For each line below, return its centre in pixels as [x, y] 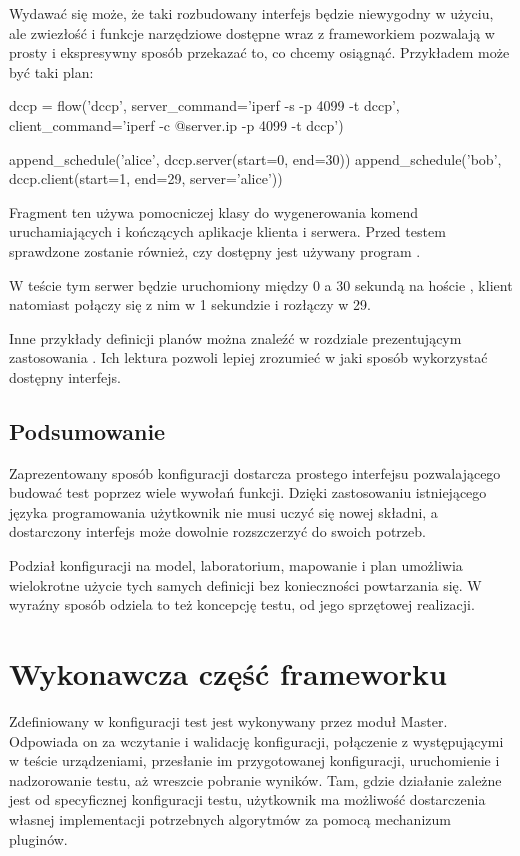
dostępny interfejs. [65, 376]
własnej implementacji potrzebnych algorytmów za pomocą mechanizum [230, 818]
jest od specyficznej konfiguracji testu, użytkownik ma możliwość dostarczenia [247, 799]
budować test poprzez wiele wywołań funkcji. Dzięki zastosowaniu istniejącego [248, 492]
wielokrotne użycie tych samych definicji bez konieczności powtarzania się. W [245, 584]
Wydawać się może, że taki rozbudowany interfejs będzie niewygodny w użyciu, [251, 13]
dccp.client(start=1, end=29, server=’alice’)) [146, 178]
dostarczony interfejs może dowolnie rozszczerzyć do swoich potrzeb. [217, 531]
